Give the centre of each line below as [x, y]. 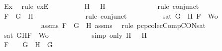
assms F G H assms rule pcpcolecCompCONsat [123, 25]
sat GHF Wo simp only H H [75, 35]
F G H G [28, 44]
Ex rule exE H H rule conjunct [101, 6]
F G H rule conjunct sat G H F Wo [111, 15]
